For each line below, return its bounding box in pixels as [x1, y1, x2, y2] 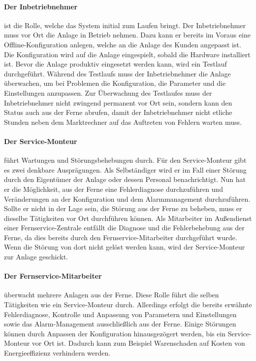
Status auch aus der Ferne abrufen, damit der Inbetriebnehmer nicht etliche [4, 107, 232, 117]
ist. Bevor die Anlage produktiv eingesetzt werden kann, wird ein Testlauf [4, 59, 227, 69]
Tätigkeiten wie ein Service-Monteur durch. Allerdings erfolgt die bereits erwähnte [4, 299, 252, 310]
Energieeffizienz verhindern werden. [4, 348, 111, 358]
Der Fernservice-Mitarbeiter [4, 271, 102, 281]
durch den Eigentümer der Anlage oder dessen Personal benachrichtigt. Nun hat [4, 174, 246, 184]
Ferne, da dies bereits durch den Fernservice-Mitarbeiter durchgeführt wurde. [4, 232, 237, 242]
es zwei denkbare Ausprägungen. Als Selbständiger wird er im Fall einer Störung [4, 164, 247, 175]
